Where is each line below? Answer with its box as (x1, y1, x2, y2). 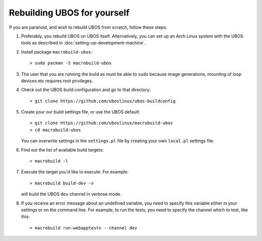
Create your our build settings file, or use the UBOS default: (21, 109, 140, 115)
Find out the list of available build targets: (21, 147, 104, 153)
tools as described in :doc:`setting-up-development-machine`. (21, 40, 146, 46)
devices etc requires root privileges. (21, 78, 93, 84)
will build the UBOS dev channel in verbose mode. (21, 191, 122, 197)
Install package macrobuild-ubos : (21, 49, 92, 55)
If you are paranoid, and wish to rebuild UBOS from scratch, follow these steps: (9, 24, 167, 30)
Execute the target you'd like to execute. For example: (21, 169, 129, 175)
